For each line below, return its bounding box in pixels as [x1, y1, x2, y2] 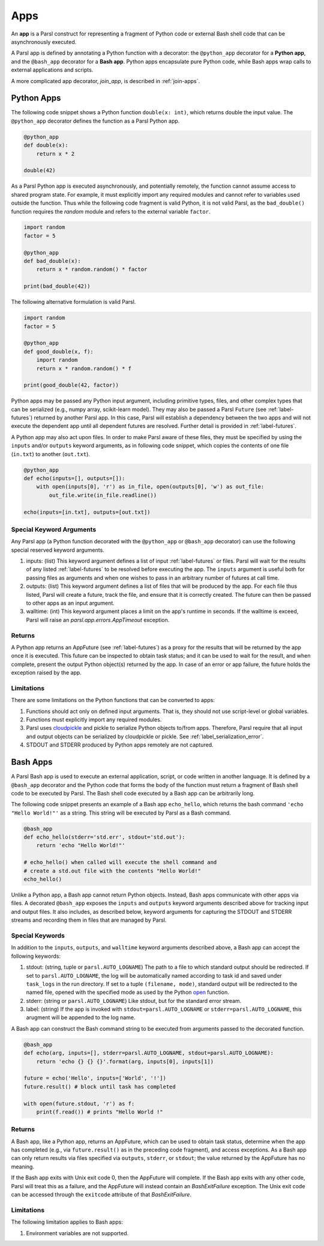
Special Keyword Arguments [11, 525, 97, 534]
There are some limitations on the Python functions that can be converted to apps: [11, 697, 215, 704]
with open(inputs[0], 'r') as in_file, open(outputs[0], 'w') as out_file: [36, 483, 265, 490]
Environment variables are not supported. [26, 1229, 129, 1236]
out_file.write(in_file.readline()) [49, 492, 157, 499]
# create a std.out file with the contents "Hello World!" [23, 867, 201, 874]
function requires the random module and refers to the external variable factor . [11, 208, 211, 215]
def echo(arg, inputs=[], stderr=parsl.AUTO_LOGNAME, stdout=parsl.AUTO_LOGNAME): [23, 1050, 274, 1056]
